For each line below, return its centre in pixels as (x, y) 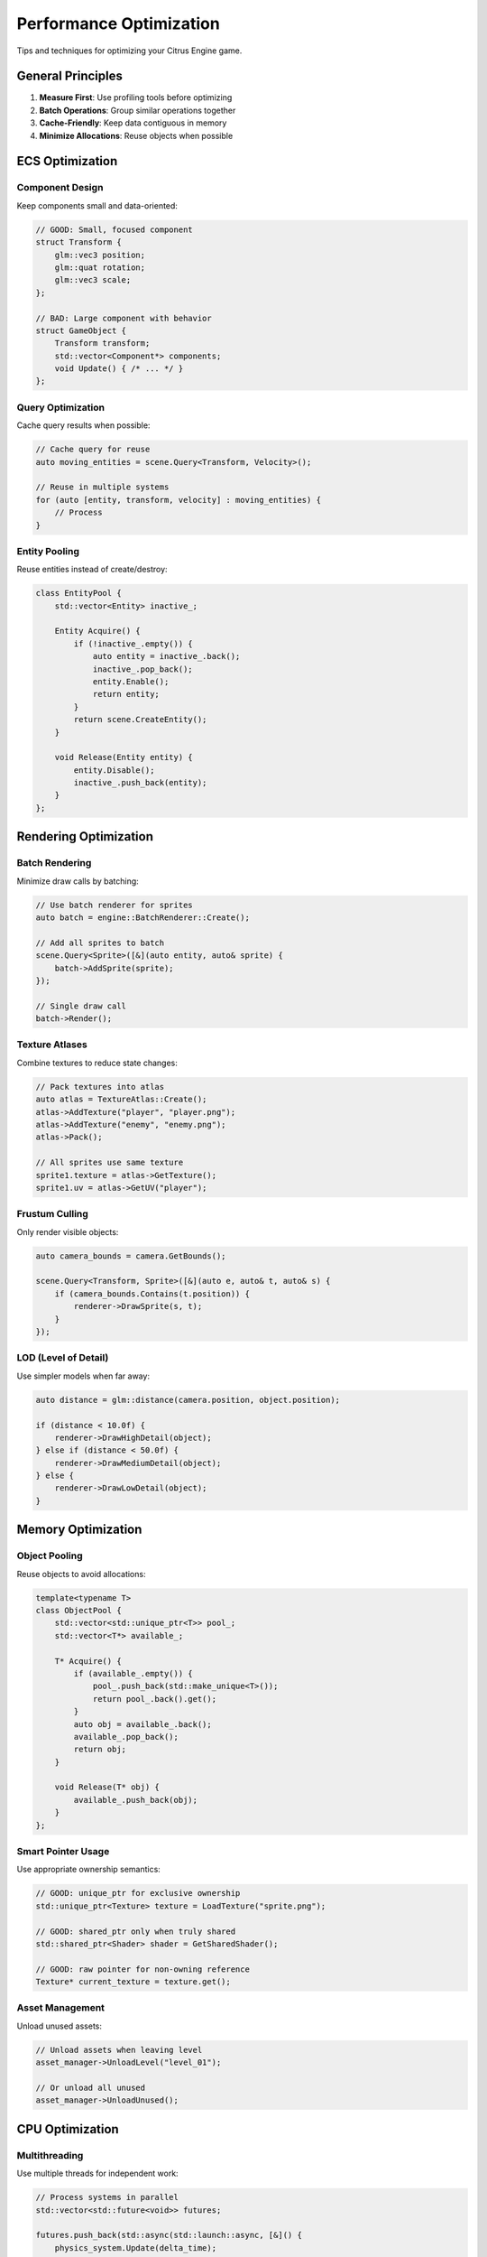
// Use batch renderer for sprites (114, 905)
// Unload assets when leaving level (119, 2050)
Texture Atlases (52, 1045)
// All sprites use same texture (110, 1163)
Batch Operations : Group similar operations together (138, 110)
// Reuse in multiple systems (102, 487)
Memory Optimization (79, 1530)
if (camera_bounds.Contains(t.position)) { (152, 1294)
